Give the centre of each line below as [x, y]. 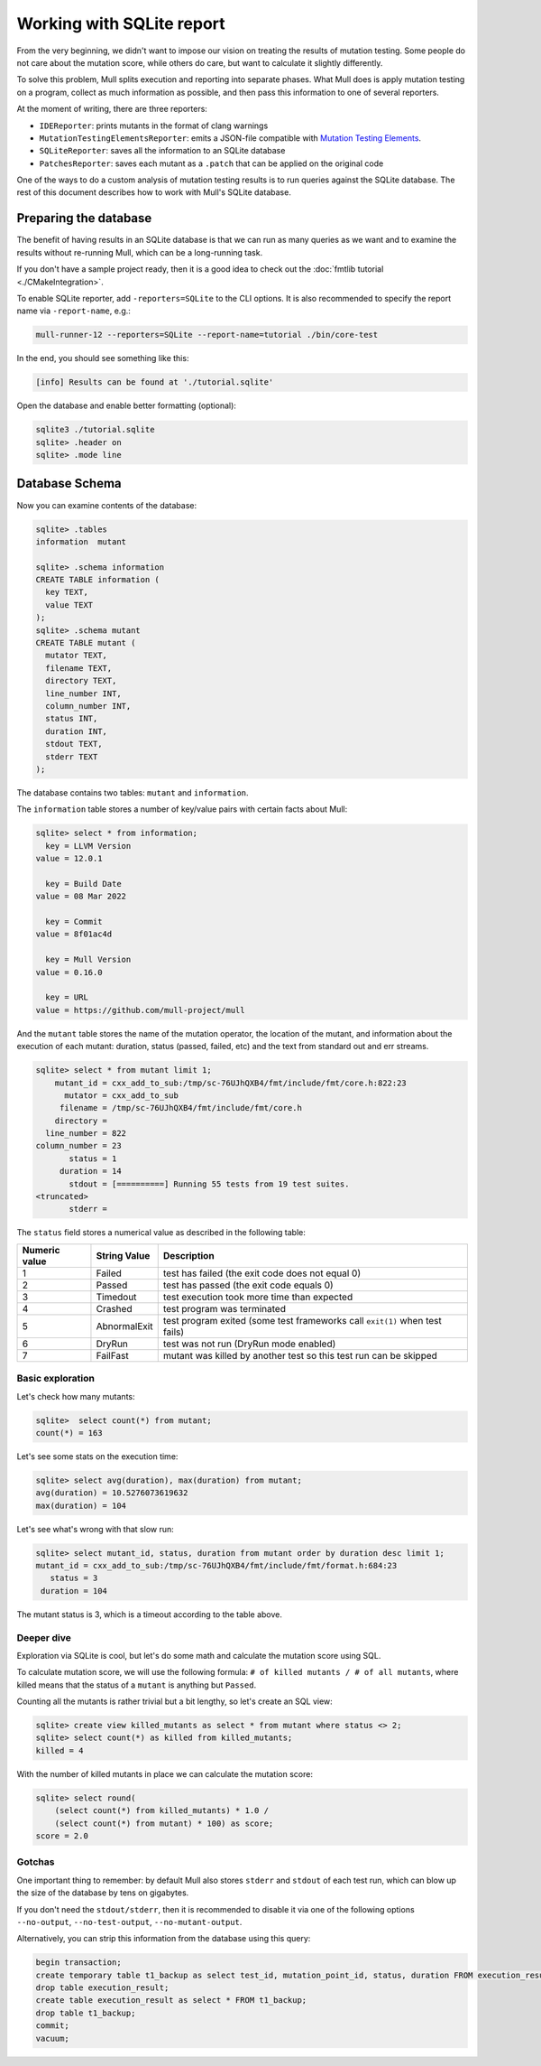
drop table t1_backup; [86, 2013]
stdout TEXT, [74, 744]
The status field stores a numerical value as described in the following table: [161, 1233]
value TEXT [69, 605]
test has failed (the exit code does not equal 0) [262, 1273]
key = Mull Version [88, 960]
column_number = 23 [78, 1146]
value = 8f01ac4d [74, 934]
